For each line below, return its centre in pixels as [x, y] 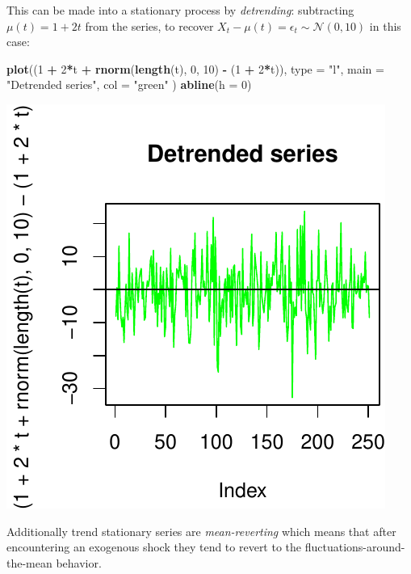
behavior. [79, 562]
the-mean [29, 562]
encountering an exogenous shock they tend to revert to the [154, 547]
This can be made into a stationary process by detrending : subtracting [180, 10]
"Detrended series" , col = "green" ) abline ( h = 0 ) [129, 84]
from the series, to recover [149, 25]
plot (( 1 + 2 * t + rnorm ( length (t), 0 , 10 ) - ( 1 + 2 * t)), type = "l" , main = [195, 68]
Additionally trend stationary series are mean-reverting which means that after [201, 531]
